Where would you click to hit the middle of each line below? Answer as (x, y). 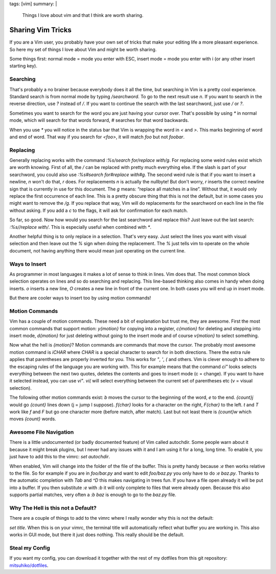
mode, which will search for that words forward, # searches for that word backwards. (99, 120)
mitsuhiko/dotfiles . (29, 565)
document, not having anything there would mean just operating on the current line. (98, 250)
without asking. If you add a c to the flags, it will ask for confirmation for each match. (99, 210)
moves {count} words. (33, 419)
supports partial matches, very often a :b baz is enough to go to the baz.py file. (93, 495)
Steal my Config (30, 548)
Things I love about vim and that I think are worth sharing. (83, 15)
